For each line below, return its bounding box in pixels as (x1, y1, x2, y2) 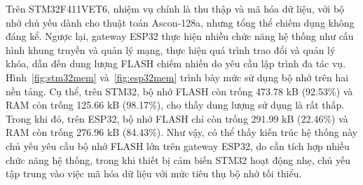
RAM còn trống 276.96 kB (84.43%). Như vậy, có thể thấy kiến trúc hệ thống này (6, 125, 358, 139)
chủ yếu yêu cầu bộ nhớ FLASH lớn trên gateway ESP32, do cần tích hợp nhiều (6, 138, 350, 153)
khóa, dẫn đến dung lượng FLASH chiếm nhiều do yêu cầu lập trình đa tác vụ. (6, 56, 346, 71)
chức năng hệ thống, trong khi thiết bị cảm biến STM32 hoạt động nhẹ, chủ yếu (6, 152, 351, 167)
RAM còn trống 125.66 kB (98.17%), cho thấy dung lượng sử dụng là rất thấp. (6, 97, 345, 112)
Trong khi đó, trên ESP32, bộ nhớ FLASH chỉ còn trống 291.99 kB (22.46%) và (6, 111, 348, 125)
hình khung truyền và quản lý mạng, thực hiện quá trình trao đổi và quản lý (6, 42, 336, 57)
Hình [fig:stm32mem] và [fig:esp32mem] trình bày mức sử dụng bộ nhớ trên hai (6, 69, 349, 84)
